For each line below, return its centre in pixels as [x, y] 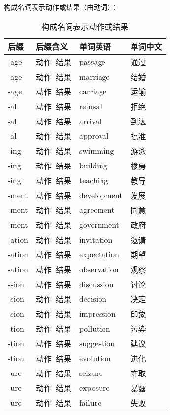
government [99, 225]
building [93, 166]
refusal [90, 106]
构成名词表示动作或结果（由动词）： [61, 7]
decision [93, 299]
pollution [95, 329]
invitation [96, 240]
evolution [95, 358]
